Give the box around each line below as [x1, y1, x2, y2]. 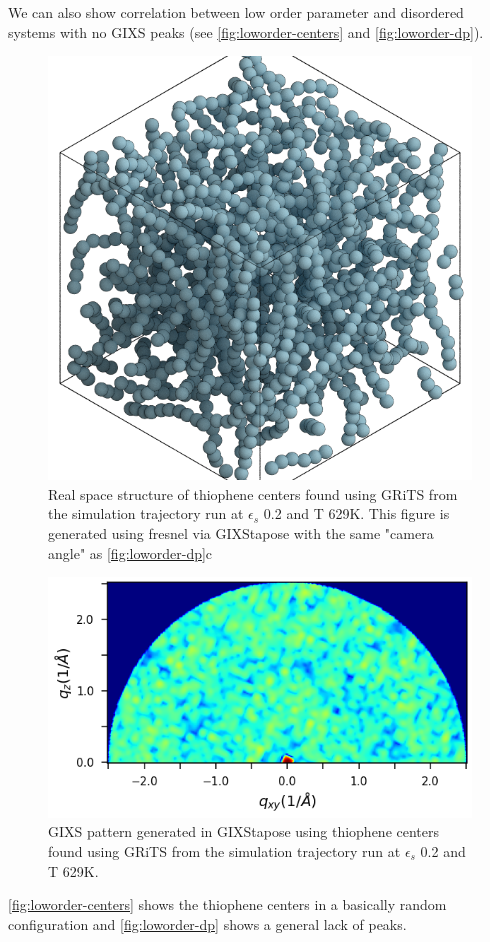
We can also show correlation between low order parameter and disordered [8, 2, 464, 22]
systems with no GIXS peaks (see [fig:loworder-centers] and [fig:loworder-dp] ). [8, 21, 484, 42]
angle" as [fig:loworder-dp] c [48, 542, 213, 563]
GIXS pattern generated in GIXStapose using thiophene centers [48, 821, 440, 842]
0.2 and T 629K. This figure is [263, 503, 450, 524]
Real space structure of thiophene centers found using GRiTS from [48, 483, 458, 504]
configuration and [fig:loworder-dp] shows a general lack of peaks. [8, 913, 407, 934]
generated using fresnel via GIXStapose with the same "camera [48, 522, 434, 543]
